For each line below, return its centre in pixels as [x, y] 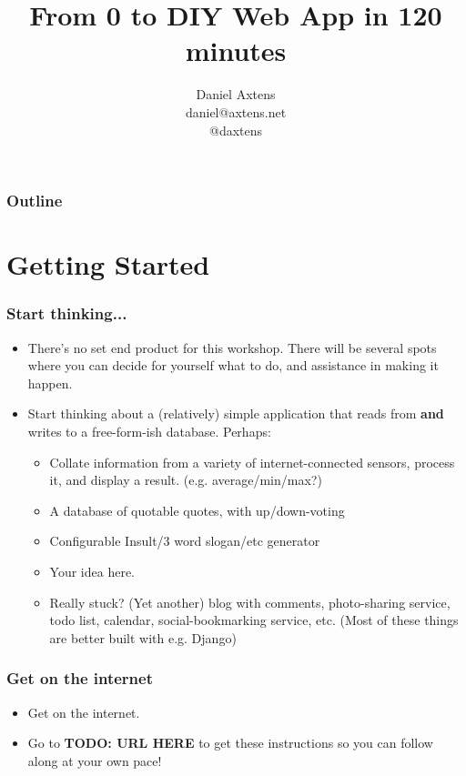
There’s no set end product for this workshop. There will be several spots [232, 347]
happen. [50, 383]
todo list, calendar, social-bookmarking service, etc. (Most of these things [254, 620]
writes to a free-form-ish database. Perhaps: [149, 431]
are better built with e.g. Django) [143, 637]
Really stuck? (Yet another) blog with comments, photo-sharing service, [250, 602]
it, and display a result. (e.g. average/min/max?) [186, 480]
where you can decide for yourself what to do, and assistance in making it [233, 365]
